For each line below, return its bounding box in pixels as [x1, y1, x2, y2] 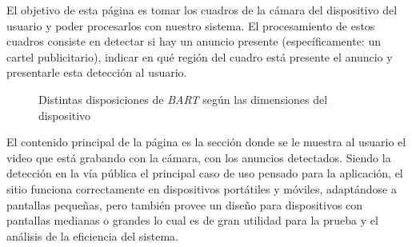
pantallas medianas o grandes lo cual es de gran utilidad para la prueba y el [6, 212, 378, 229]
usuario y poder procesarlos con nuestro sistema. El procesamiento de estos [6, 17, 375, 34]
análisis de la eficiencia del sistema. [6, 227, 178, 244]
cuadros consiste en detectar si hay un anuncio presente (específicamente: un [6, 33, 381, 50]
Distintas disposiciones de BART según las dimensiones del [38, 90, 328, 107]
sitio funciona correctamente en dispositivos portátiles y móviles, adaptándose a [6, 180, 397, 197]
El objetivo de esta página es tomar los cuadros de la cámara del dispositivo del [6, 2, 398, 18]
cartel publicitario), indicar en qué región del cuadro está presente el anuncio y [6, 48, 393, 65]
